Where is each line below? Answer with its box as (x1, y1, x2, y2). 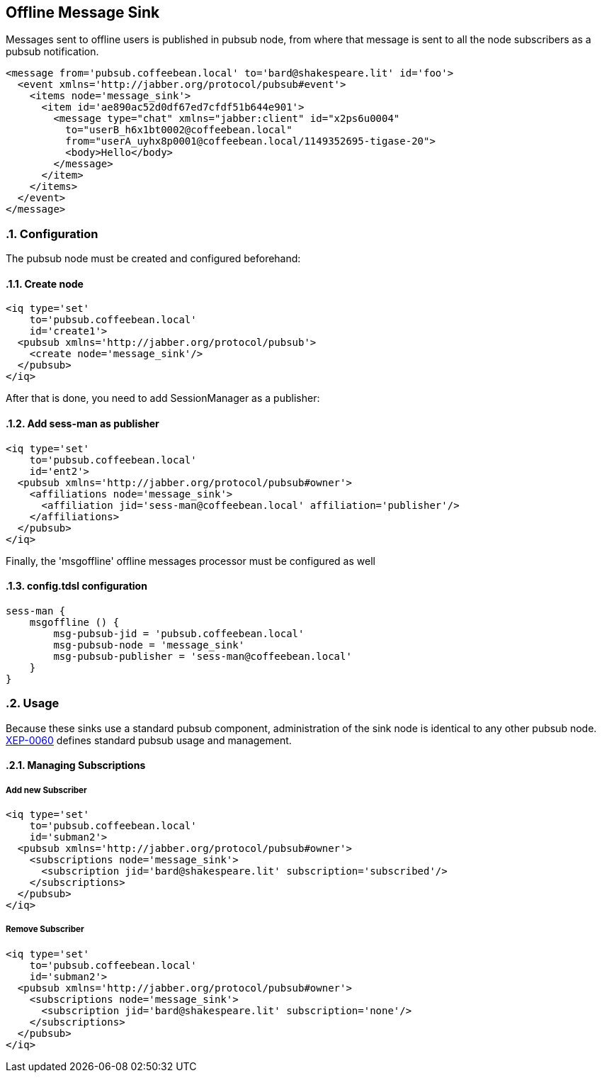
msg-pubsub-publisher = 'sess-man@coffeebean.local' (53, 650, 352, 662)
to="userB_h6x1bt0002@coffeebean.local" (65, 124, 293, 136)
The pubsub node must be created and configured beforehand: (6, 252, 301, 265)
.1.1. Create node (6, 277, 84, 290)
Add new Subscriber (6, 785, 87, 795)
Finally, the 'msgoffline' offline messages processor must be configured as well (6, 554, 375, 567)
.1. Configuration (6, 226, 98, 241)
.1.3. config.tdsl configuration (6, 580, 147, 593)
